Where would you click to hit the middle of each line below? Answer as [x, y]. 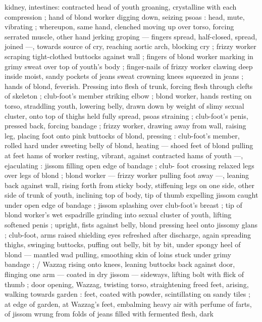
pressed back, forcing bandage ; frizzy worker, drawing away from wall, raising [125, 126]
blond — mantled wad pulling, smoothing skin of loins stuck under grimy [118, 254]
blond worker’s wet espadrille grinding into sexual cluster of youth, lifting [118, 215]
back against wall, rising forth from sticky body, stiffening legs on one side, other [129, 185]
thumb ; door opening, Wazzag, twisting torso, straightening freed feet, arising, [127, 284]
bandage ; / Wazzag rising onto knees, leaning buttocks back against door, [120, 264]
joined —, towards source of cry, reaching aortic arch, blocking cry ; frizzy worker [130, 46]
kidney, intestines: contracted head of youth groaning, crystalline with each [121, 7]
